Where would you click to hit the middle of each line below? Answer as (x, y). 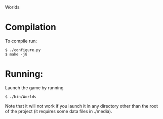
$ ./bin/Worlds (21, 97)
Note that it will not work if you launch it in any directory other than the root (81, 106)
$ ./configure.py (23, 50)
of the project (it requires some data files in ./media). (59, 111)
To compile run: (21, 41)
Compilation (31, 27)
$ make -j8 (16, 54)
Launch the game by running (34, 88)
